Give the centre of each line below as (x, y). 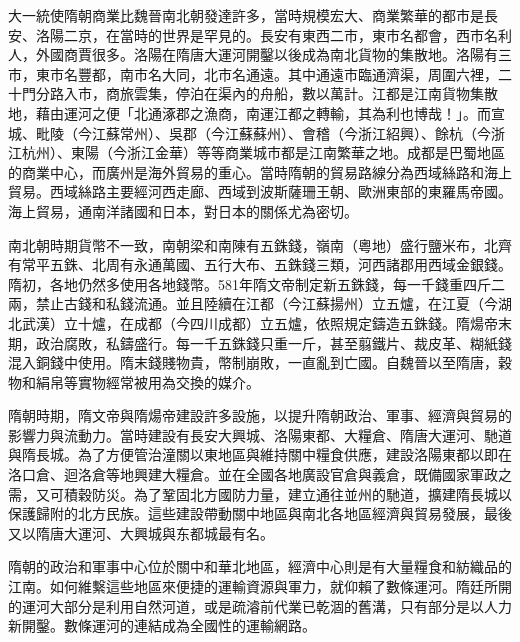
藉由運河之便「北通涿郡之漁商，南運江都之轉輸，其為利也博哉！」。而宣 (270, 112)
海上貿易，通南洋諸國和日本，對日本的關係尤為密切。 (183, 210)
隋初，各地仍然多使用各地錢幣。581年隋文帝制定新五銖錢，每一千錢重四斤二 (256, 283)
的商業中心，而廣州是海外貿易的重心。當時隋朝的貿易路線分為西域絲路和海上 (260, 171)
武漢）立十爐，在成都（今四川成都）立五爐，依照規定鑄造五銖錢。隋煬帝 (259, 322)
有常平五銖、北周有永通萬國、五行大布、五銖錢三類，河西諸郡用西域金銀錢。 (260, 264)
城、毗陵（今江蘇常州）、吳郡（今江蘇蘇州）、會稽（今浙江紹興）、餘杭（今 (249, 132)
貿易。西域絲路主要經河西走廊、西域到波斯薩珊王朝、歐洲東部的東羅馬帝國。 (260, 191)
